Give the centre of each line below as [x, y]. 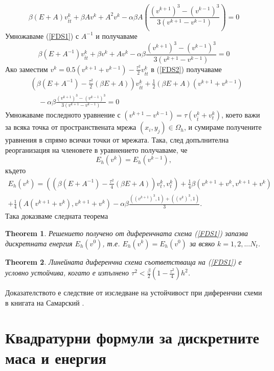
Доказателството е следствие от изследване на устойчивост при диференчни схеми [134, 293]
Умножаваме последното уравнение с [63, 115]
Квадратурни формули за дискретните [132, 338]
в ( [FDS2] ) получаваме [186, 69]
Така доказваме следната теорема [57, 216]
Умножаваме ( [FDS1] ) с [42, 36]
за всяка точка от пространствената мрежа [71, 127]
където [16, 170]
